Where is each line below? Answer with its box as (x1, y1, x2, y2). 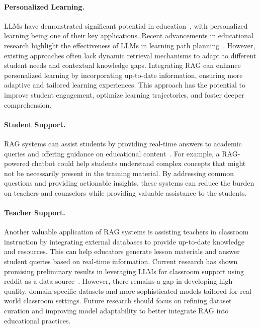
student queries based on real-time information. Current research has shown (4, 256, 238, 267)
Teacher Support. (4, 207, 65, 218)
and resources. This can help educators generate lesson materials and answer (4, 246, 240, 257)
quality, (4, 285, 27, 296)
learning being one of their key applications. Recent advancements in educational (4, 30, 253, 41)
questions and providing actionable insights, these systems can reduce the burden (4, 178, 254, 188)
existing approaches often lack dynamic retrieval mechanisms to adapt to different (4, 50, 256, 60)
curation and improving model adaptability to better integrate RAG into (4, 305, 229, 316)
